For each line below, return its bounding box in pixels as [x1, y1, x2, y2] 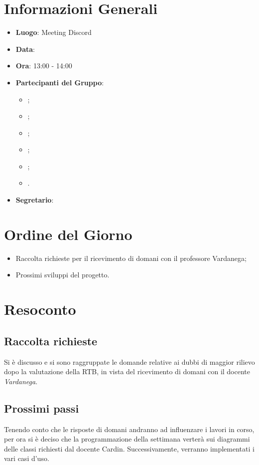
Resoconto [4, 299, 76, 319]
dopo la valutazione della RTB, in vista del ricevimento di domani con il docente [4, 366, 251, 377]
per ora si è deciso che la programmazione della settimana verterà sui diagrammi [4, 434, 250, 444]
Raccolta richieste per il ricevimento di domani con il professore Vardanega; [15, 252, 247, 263]
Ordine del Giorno [4, 224, 132, 244]
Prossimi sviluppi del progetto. [15, 269, 110, 280]
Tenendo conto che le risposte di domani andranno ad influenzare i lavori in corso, [4, 424, 255, 434]
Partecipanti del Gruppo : [15, 77, 104, 87]
